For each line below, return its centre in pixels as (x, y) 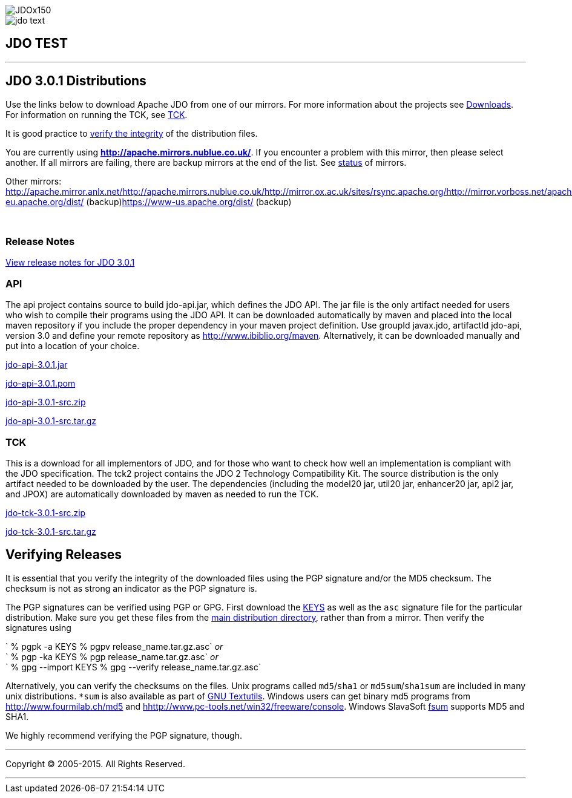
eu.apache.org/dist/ (45, 201)
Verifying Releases (64, 555)
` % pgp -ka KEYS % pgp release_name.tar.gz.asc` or (112, 656)
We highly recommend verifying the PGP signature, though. (124, 735)
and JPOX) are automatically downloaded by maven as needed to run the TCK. (162, 494)
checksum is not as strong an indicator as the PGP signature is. (131, 588)
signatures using (38, 627)
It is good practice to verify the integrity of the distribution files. (132, 133)
